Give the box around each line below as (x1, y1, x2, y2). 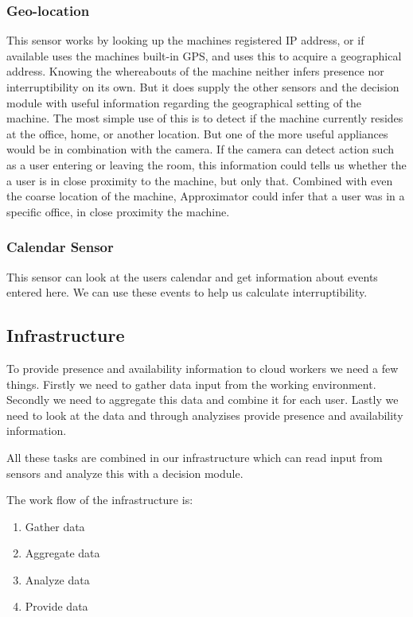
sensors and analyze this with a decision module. (6, 464, 244, 481)
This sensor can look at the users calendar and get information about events (6, 268, 378, 285)
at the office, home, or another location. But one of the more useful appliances (6, 125, 388, 142)
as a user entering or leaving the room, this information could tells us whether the (6, 156, 407, 173)
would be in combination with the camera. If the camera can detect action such (6, 141, 395, 157)
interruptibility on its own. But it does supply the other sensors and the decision (6, 79, 399, 95)
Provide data (25, 598, 88, 615)
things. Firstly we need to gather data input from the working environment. (6, 375, 376, 392)
